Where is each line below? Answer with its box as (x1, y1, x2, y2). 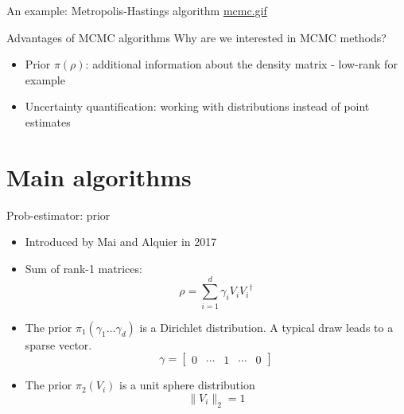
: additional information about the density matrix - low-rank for (85, 56, 398, 72)
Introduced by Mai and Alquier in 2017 (25, 233, 217, 250)
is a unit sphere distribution (119, 377, 255, 393)
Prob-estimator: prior (6, 206, 111, 223)
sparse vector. (25, 336, 92, 353)
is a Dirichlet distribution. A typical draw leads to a (139, 318, 394, 335)
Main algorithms (6, 160, 192, 193)
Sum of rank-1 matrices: (25, 260, 142, 276)
